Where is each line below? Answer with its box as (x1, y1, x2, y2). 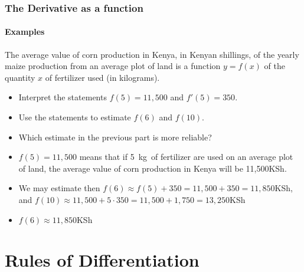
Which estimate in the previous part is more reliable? (18, 130, 212, 143)
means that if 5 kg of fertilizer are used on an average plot (79, 150, 293, 163)
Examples (5, 25, 45, 38)
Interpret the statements (18, 91, 107, 103)
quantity (5, 71, 35, 83)
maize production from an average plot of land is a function (5, 60, 221, 72)
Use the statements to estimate (18, 111, 131, 123)
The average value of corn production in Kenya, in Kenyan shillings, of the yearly (5, 48, 299, 60)
